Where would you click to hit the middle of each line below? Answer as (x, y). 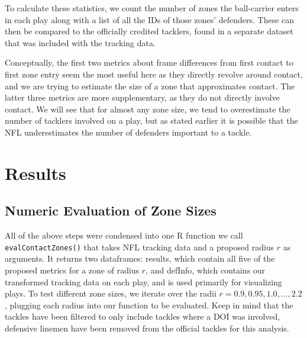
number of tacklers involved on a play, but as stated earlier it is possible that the (151, 120)
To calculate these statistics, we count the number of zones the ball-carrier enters (152, 8)
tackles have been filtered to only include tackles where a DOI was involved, (143, 316)
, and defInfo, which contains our (206, 270)
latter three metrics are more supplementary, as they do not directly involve (142, 97)
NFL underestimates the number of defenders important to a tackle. (128, 132)
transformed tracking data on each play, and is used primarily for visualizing (143, 281)
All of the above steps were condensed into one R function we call (124, 235)
